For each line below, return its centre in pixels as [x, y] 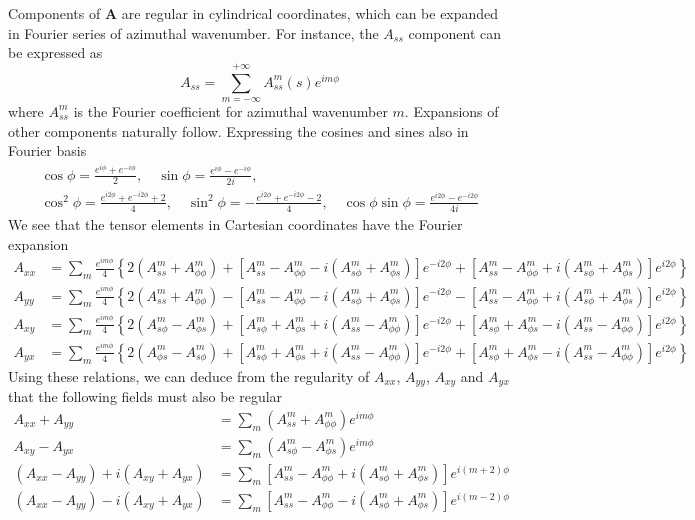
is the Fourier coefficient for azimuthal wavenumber [230, 110]
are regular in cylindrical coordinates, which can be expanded [310, 13]
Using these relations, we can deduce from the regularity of [189, 375]
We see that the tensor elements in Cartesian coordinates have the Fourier [235, 224]
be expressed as [55, 52]
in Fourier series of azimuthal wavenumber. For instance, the [193, 32]
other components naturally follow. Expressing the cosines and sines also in [238, 130]
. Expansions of [451, 110]
